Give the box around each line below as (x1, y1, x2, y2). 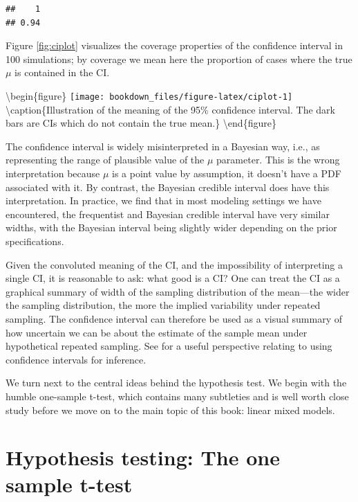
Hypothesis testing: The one (6, 443, 280, 472)
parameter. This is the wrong (216, 152, 340, 167)
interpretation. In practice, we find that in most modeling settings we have (6, 193, 321, 208)
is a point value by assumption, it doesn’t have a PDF (112, 166, 341, 180)
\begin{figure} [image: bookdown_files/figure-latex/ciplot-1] (6, 88, 293, 102)
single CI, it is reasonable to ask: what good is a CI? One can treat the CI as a (6, 271, 340, 285)
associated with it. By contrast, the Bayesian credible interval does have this (6, 179, 330, 194)
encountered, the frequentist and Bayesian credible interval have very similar (6, 206, 330, 221)
